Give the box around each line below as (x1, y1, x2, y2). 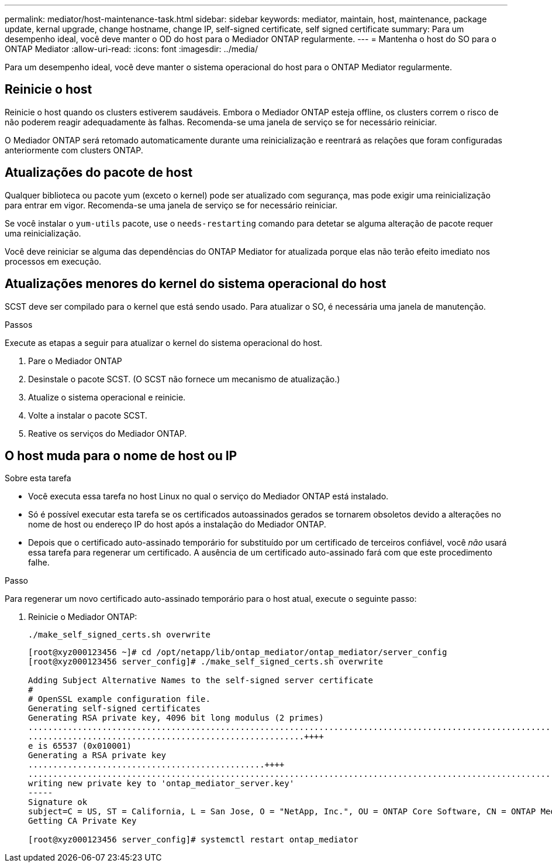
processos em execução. (5, 256, 102, 266)
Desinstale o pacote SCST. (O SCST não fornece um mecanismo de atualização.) (28, 373, 340, 384)
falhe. (28, 557, 50, 568)
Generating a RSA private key (28, 751, 167, 760)
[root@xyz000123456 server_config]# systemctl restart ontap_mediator (28, 835, 358, 845)
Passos (5, 319, 33, 330)
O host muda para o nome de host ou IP (5, 448, 237, 463)
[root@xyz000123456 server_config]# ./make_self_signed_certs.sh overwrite (28, 657, 383, 667)
